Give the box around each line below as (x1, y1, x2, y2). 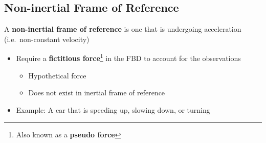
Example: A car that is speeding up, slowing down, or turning (16, 104, 210, 115)
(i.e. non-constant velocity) (4, 33, 90, 44)
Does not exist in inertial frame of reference (28, 87, 165, 98)
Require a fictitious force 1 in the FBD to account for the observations (16, 51, 241, 64)
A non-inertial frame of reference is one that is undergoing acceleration (4, 24, 241, 34)
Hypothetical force (28, 70, 86, 80)
